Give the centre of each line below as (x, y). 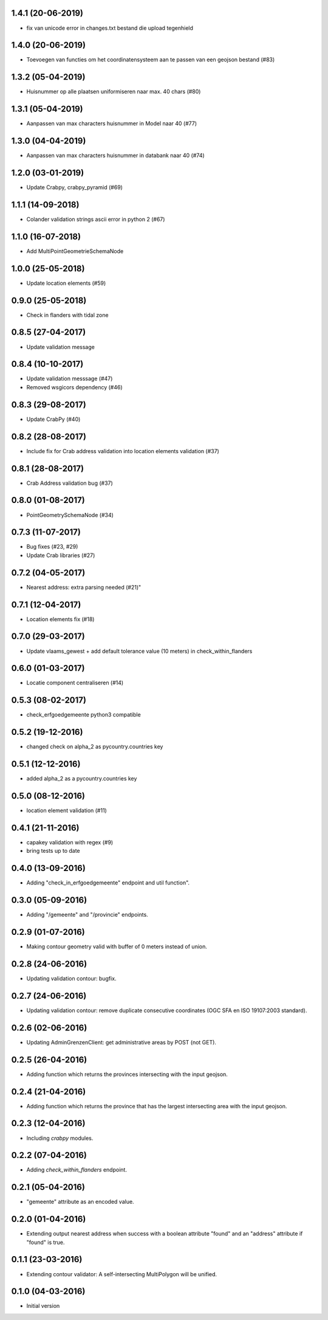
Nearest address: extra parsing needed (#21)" (84, 587)
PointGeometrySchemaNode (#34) (70, 515)
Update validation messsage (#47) (70, 379)
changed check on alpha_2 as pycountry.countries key (95, 747)
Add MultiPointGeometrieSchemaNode (75, 251)
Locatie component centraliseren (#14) (75, 683)
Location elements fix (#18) (60, 619)
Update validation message (61, 347)
